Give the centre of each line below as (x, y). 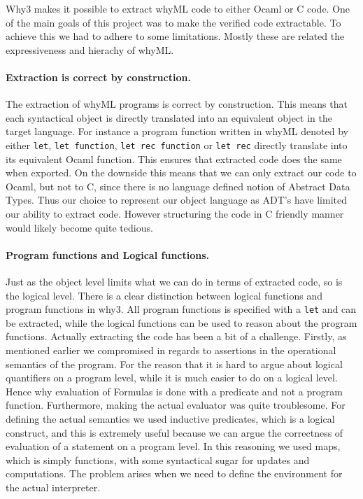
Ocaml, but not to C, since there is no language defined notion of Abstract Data (178, 186)
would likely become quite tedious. (79, 227)
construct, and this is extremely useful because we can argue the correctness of (175, 432)
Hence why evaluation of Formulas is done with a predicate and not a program (174, 391)
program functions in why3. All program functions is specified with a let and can (181, 309)
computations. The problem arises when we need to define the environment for (174, 473)
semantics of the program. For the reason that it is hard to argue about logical (174, 364)
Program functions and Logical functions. (108, 254)
